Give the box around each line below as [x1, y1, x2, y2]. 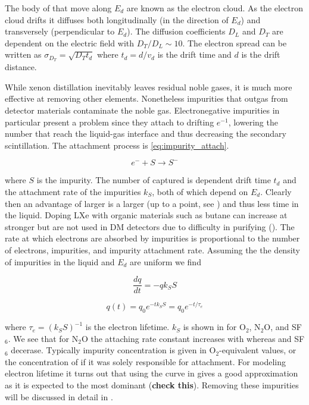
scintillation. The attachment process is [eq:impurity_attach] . [5, 139, 229, 151]
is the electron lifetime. [85, 321, 170, 333]
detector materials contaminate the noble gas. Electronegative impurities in [5, 104, 280, 117]
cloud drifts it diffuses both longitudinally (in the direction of [5, 13, 229, 26]
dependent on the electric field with [5, 36, 135, 49]
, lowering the [228, 115, 278, 128]
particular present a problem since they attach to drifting [5, 115, 214, 128]
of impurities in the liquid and [5, 255, 115, 268]
